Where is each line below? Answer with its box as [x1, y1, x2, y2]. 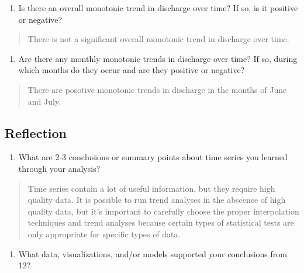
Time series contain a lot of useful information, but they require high [27, 182, 275, 194]
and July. [27, 95, 61, 107]
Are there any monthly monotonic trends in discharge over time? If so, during [18, 52, 298, 64]
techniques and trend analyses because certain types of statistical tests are [27, 216, 294, 229]
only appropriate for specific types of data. [27, 227, 181, 240]
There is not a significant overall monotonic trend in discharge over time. [27, 33, 289, 45]
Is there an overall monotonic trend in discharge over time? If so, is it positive [18, 2, 298, 13]
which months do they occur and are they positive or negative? [18, 64, 245, 76]
